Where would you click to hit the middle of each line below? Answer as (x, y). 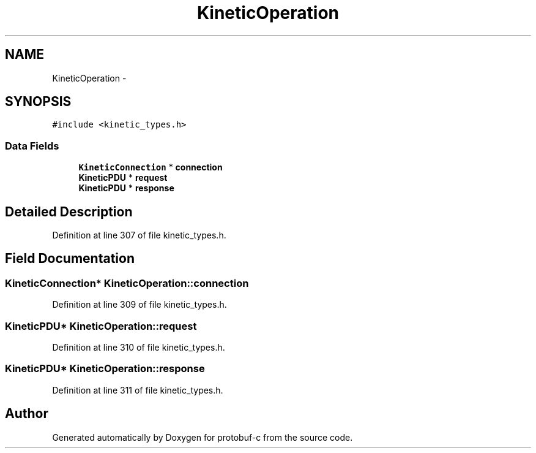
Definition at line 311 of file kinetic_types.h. (138, 390)
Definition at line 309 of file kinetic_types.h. (140, 305)
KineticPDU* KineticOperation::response (105, 369)
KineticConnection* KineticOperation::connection (127, 283)
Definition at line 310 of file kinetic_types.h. (139, 347)
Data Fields (32, 146)
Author (27, 414)
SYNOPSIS (38, 102)
